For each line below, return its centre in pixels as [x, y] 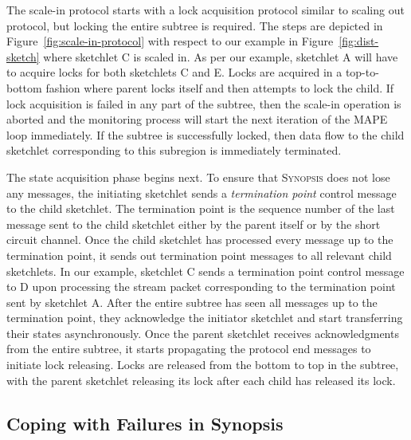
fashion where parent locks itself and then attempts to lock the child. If [220, 87]
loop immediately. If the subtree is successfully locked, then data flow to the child [205, 134]
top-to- [362, 72]
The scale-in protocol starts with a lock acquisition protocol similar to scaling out [205, 10]
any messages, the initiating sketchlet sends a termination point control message [202, 192]
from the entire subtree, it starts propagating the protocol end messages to [189, 349]
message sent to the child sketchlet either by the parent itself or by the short [194, 224]
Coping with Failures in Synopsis [145, 423]
